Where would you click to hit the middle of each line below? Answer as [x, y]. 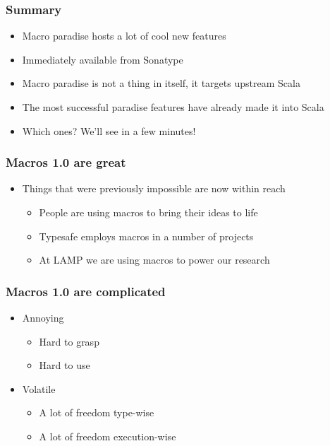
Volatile [39, 388]
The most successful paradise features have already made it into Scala [173, 107]
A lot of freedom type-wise [97, 412]
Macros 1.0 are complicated [86, 291]
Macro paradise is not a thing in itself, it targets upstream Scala [161, 83]
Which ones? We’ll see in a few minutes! [109, 130]
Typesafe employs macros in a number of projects [146, 236]
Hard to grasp [69, 341]
